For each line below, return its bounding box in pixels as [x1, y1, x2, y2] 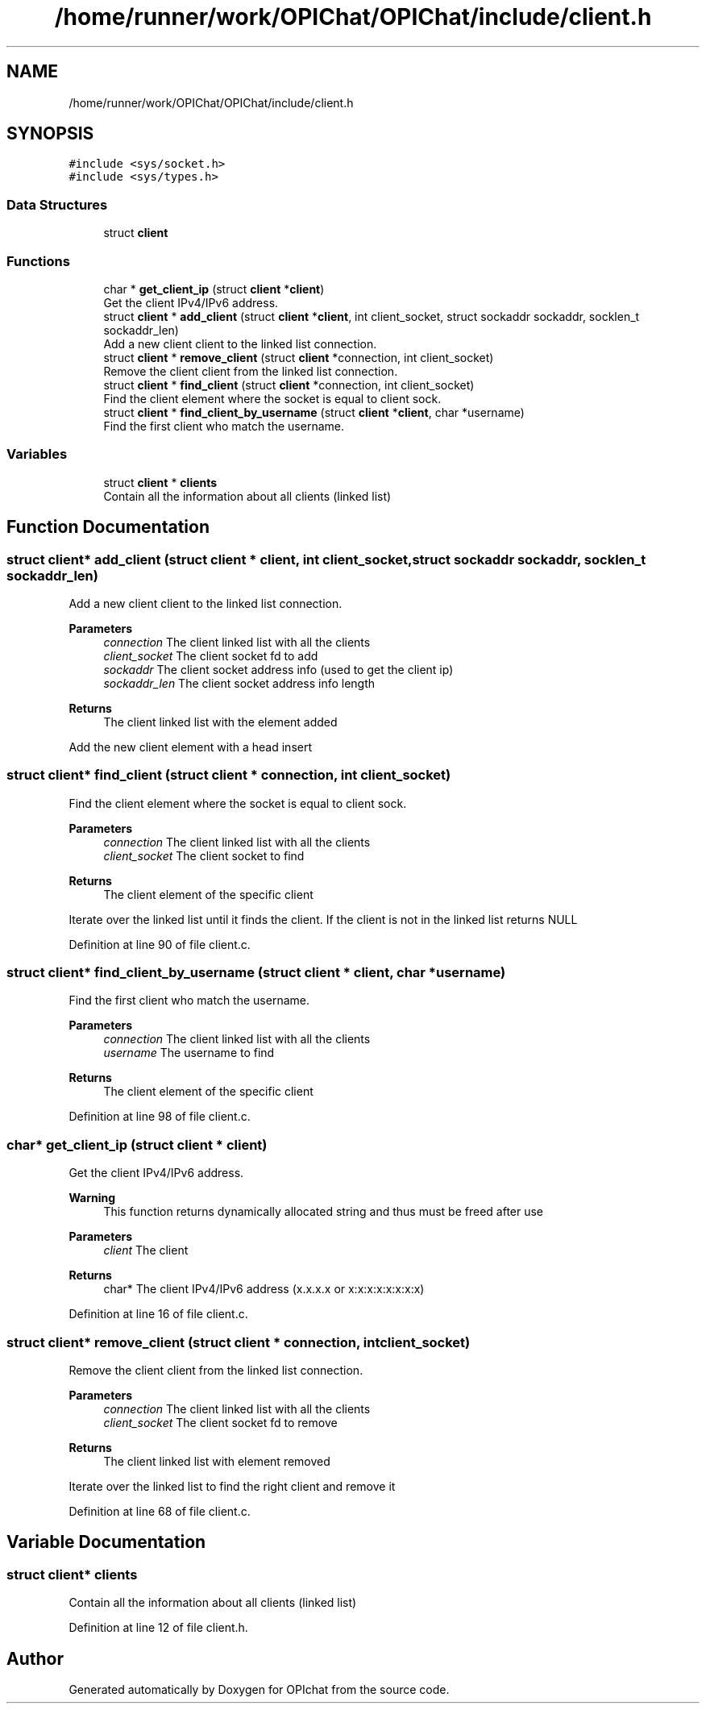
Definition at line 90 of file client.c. [69, 937, 251, 951]
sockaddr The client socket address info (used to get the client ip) [103, 662, 454, 676]
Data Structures [6, 196, 108, 213]
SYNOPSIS [6, 123, 94, 144]
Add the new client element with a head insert [69, 739, 312, 754]
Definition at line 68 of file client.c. [69, 1504, 251, 1518]
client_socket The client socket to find [103, 848, 305, 863]
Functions [6, 252, 70, 269]
